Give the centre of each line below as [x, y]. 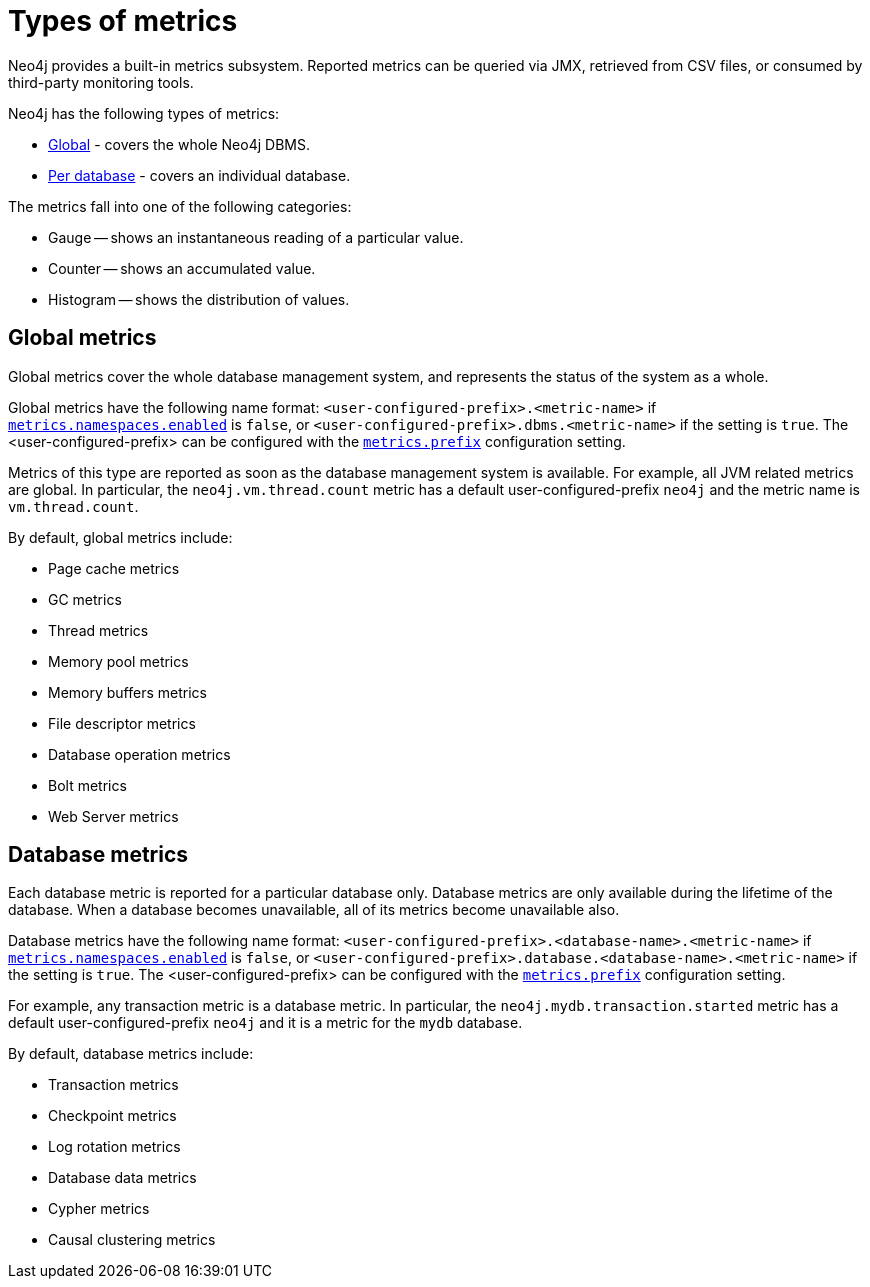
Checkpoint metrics [112, 1116]
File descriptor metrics [122, 723]
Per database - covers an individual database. [199, 175]
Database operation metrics [139, 754]
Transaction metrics [113, 1085]
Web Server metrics [113, 816]
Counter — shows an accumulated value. [182, 268]
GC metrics [85, 599]
